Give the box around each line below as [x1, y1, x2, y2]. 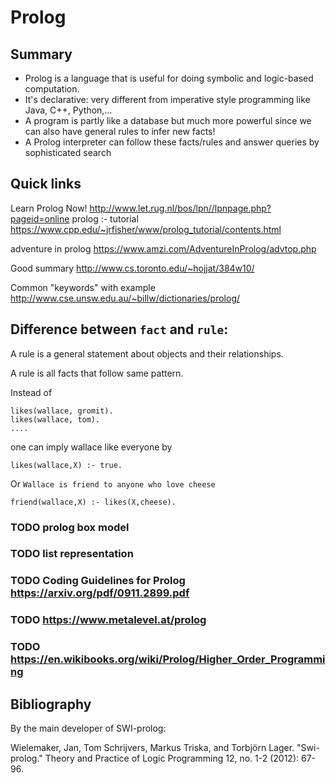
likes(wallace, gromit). [10, 406, 114, 416]
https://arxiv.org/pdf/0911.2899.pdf [10, 586, 190, 600]
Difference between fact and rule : [10, 321, 229, 338]
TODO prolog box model [10, 520, 130, 534]
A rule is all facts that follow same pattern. [10, 367, 184, 379]
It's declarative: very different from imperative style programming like [24, 94, 311, 105]
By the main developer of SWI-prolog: [10, 722, 167, 735]
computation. [24, 83, 80, 95]
